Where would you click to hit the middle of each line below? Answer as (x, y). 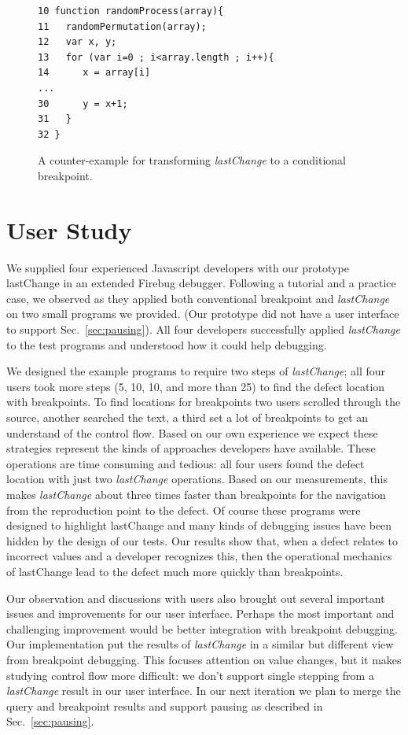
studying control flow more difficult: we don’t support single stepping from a (190, 675)
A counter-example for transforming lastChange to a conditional (192, 160)
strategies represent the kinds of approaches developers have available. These (191, 448)
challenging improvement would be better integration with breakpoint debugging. (202, 628)
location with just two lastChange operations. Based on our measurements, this (197, 479)
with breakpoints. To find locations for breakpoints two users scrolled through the (204, 402)
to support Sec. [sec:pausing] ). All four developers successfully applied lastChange (203, 329)
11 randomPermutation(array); (122, 26)
